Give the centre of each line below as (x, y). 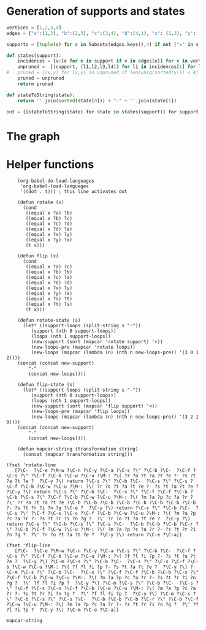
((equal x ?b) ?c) (49, 218)
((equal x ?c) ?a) (49, 277)
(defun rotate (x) (41, 202)
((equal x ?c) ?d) (49, 224)
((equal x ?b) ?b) (49, 272)
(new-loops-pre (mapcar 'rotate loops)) (83, 347)
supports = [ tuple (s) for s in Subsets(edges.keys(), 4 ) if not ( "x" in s (103, 44)
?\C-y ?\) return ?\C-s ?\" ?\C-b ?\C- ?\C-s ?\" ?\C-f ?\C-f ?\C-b (97, 491)
